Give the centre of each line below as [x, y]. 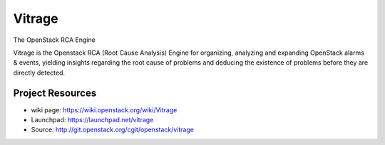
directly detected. [39, 72]
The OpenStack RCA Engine [54, 40]
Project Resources [55, 93]
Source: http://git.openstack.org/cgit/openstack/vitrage [112, 130]
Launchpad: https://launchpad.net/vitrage [92, 120]
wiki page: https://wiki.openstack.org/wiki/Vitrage [104, 109]
